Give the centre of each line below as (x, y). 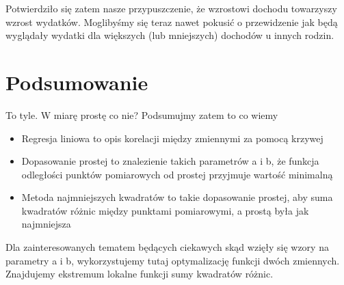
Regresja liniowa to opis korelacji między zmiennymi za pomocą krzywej (172, 138)
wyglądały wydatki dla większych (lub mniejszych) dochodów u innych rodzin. (170, 35)
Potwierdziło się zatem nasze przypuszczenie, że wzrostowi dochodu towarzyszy (171, 8)
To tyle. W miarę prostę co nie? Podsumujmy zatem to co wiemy (142, 114)
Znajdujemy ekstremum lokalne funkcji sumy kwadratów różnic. (140, 274)
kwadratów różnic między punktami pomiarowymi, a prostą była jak (165, 210)
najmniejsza (46, 224)
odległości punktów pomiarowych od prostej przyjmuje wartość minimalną (177, 174)
